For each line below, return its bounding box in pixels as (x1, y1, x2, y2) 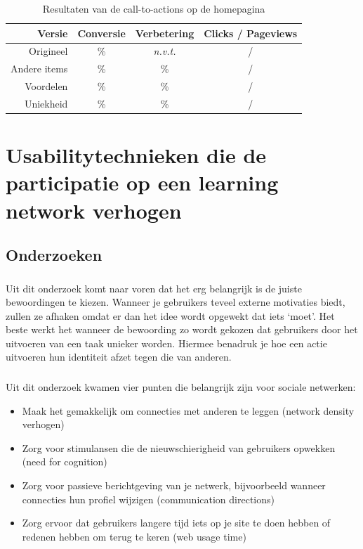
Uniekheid (24, 96, 68, 110)
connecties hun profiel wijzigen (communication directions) (22, 491, 275, 506)
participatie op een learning (6, 168, 279, 197)
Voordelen (25, 79, 68, 93)
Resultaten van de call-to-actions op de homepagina (42, 1, 265, 15)
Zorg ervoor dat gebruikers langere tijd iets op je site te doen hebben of (22, 515, 331, 530)
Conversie (77, 25, 126, 40)
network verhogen (6, 195, 182, 224)
